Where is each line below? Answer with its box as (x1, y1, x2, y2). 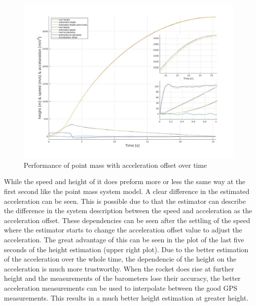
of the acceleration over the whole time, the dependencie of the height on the (4, 254, 236, 264)
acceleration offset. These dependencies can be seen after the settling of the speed (4, 215, 251, 225)
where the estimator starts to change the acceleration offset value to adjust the (4, 225, 242, 235)
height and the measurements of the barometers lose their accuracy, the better (4, 273, 241, 283)
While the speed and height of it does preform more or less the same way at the (4, 176, 246, 187)
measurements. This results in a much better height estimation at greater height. (4, 292, 249, 303)
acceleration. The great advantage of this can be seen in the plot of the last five (4, 234, 244, 244)
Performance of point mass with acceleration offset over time (24, 159, 207, 170)
